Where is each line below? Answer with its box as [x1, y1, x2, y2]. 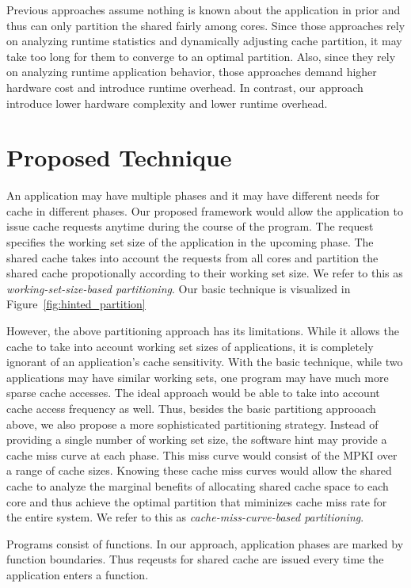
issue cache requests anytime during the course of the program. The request [6, 218, 374, 235]
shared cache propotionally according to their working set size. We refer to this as [6, 265, 403, 281]
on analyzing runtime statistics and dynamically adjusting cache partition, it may [6, 32, 402, 49]
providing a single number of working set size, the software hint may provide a [6, 431, 387, 448]
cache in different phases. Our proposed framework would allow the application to [6, 202, 403, 219]
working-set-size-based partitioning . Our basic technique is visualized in [6, 280, 351, 296]
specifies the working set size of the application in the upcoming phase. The [6, 234, 374, 250]
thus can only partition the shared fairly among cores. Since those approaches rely [6, 17, 405, 33]
